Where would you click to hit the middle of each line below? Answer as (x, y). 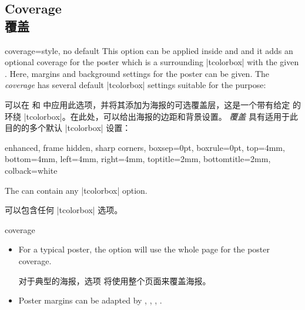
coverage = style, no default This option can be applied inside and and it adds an (149, 50)
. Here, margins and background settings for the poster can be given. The (137, 73)
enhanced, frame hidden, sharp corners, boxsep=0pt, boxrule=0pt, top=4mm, (145, 147)
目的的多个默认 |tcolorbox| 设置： (68, 128)
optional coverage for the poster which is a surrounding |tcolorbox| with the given (152, 62)
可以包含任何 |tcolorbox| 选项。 (64, 210)
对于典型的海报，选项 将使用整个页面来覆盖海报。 (115, 280)
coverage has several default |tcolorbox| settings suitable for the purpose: (135, 85)
